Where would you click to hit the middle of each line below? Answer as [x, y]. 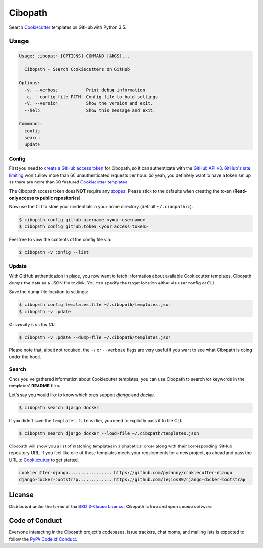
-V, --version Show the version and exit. [89, 103]
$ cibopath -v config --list [54, 252]
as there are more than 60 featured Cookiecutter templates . [69, 182]
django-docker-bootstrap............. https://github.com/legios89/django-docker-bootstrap [132, 479]
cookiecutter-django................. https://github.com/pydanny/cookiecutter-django [126, 473]
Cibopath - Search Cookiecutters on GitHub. [78, 69]
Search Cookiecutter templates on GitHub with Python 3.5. [68, 27]
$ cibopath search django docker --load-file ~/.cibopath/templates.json [109, 433]
